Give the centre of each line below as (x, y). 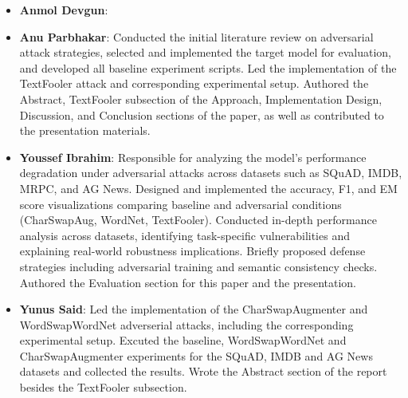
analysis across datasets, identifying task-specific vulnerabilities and (184, 235)
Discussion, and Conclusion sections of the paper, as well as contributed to (202, 114)
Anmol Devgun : (64, 10)
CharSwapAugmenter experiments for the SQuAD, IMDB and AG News (196, 355)
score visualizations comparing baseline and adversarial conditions (180, 204)
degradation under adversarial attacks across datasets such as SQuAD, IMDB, (211, 173)
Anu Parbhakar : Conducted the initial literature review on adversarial (196, 36)
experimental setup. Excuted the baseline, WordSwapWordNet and (183, 340)
